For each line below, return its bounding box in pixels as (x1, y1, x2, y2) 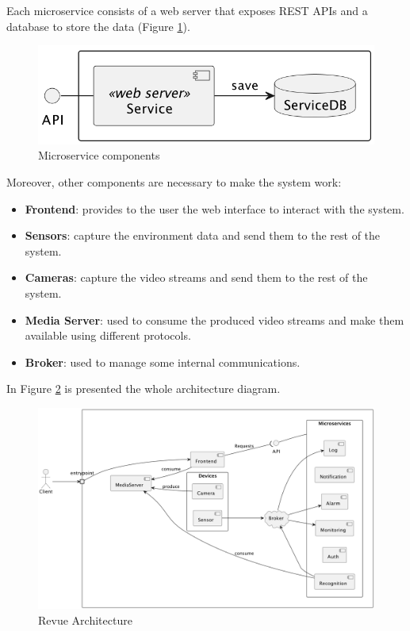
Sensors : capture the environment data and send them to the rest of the (25, 227, 381, 244)
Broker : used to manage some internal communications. (25, 353, 301, 370)
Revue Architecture (38, 612, 132, 629)
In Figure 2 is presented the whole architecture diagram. (6, 380, 281, 397)
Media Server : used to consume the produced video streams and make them (25, 311, 404, 328)
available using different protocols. (25, 327, 191, 344)
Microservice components (38, 147, 160, 164)
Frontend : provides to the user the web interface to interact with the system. (25, 200, 404, 217)
